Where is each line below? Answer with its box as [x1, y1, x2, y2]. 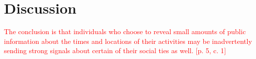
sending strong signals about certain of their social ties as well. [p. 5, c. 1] [4, 45, 226, 56]
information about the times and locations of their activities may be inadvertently [4, 36, 252, 46]
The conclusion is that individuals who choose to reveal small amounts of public [4, 26, 246, 37]
